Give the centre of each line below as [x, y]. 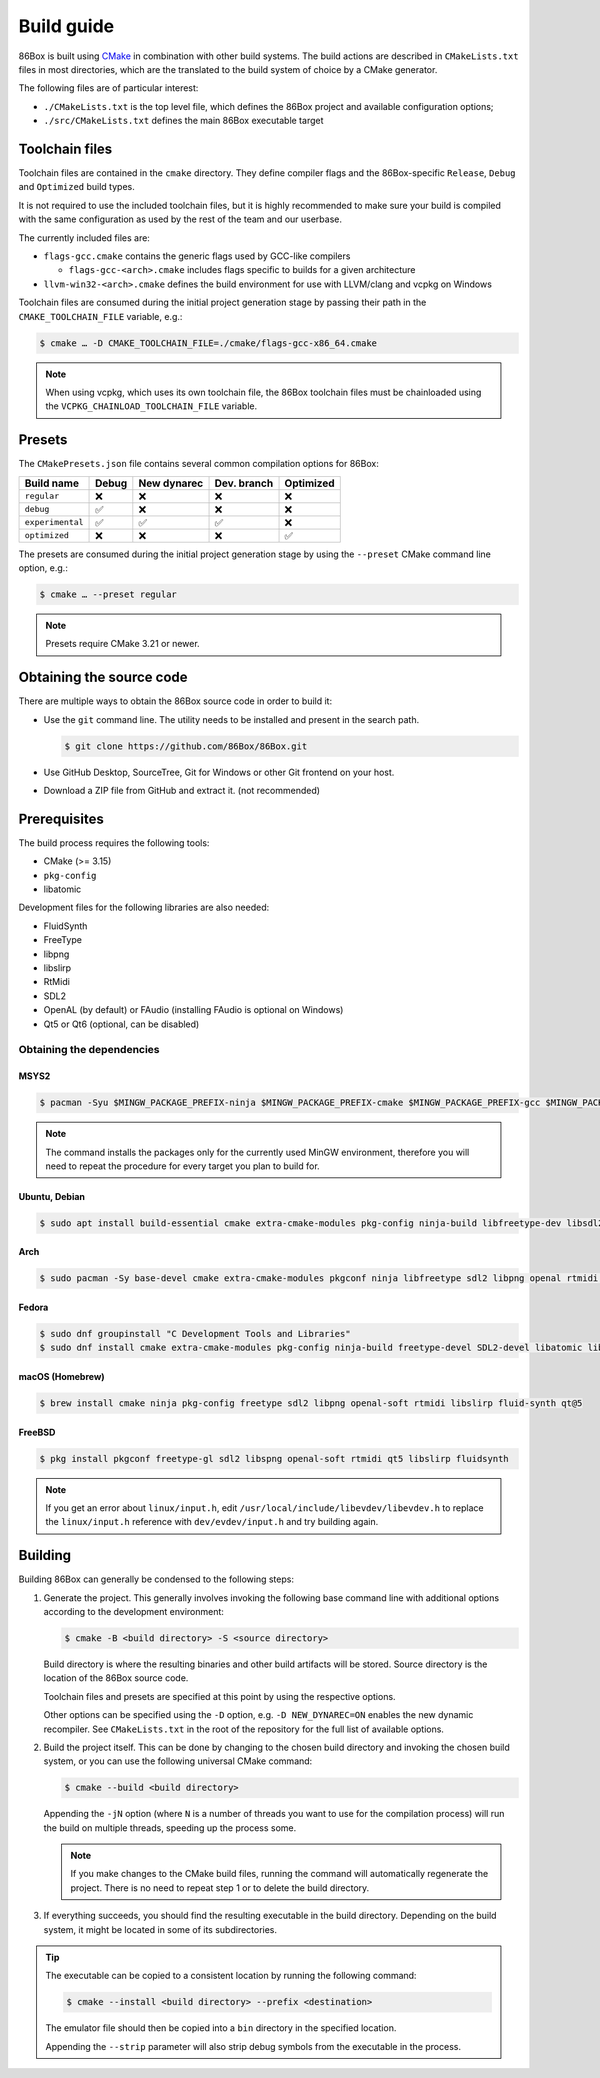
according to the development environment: [134, 1612]
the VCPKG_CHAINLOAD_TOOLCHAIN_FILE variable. [151, 406]
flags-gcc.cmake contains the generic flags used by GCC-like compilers [197, 256]
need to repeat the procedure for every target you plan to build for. [182, 1166]
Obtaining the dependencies [89, 1050]
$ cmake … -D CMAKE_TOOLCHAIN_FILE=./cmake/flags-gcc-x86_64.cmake [208, 343]
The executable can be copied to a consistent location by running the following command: [231, 1976]
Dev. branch [244, 483]
